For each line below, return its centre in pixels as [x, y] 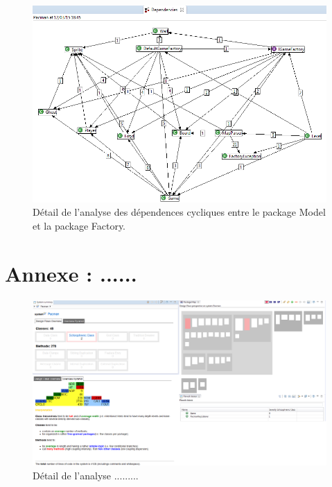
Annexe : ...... [71, 273]
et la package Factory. [79, 225]
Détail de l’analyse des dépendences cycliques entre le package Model [179, 212]
